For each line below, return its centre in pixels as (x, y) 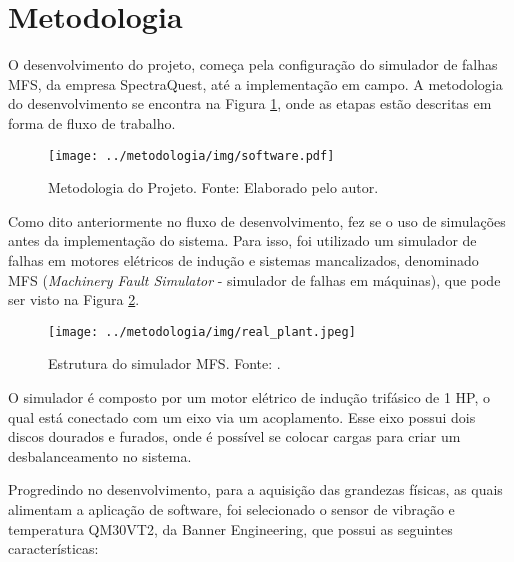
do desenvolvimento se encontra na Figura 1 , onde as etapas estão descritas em (250, 103)
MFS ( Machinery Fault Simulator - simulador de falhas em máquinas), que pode (254, 279)
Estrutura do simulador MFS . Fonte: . (164, 363)
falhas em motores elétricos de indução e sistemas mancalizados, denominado (243, 259)
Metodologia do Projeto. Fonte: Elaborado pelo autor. (213, 187)
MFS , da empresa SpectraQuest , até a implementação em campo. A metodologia (255, 83)
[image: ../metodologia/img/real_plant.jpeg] (202, 331)
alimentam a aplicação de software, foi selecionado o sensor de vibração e (231, 508)
